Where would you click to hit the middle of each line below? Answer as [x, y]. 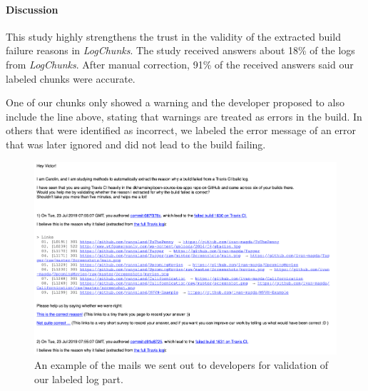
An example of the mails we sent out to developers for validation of [182, 365]
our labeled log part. [79, 379]
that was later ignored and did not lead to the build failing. [136, 144]
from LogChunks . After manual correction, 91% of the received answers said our [180, 64]
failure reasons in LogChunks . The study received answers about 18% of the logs [180, 50]
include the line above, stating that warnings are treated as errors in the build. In [184, 116]
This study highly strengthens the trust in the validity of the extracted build [173, 36]
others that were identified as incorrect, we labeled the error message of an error [181, 130]
